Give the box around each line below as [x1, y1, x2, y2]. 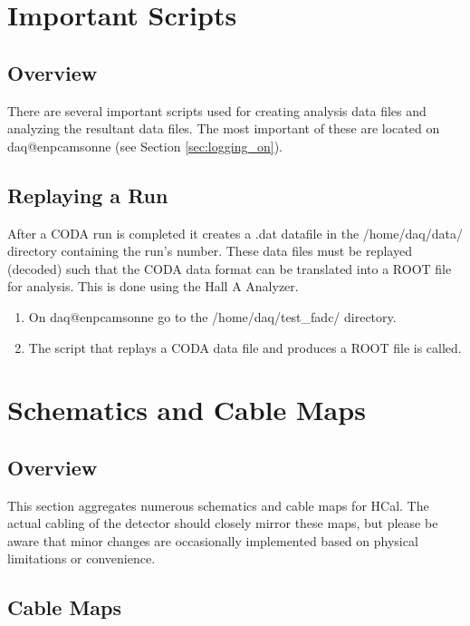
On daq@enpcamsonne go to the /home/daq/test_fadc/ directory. [28, 307, 397, 326]
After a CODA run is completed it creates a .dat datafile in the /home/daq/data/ [7, 223, 463, 242]
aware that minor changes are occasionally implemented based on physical [7, 531, 418, 550]
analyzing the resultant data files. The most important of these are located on [7, 119, 440, 138]
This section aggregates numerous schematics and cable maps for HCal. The [7, 495, 429, 514]
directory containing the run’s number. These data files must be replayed [7, 241, 412, 260]
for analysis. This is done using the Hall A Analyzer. [7, 277, 299, 296]
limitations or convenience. [7, 549, 156, 568]
